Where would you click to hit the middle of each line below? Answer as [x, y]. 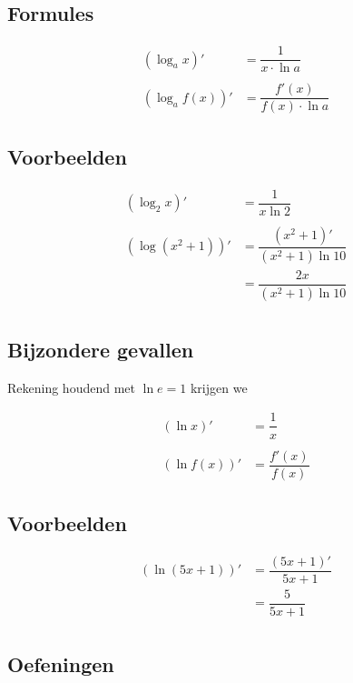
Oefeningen [61, 664]
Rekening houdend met [71, 387]
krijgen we [219, 387]
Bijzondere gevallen [101, 350]
